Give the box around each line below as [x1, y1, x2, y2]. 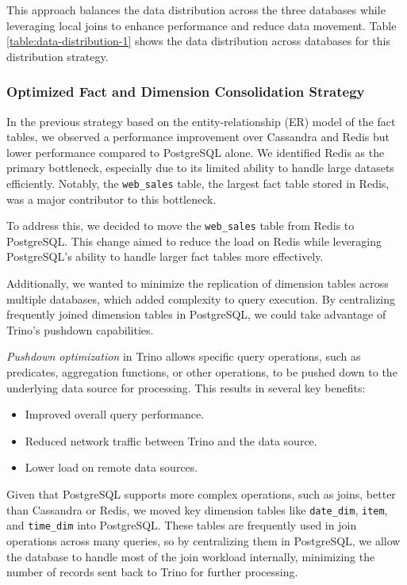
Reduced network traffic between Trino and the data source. [25, 432, 317, 449]
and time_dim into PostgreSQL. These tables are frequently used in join [6, 517, 357, 533]
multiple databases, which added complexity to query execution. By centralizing [6, 290, 396, 307]
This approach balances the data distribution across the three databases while [6, 2, 386, 17]
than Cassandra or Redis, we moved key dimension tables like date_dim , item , [6, 501, 388, 518]
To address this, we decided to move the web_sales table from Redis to [6, 217, 355, 234]
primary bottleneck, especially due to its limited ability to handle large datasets [6, 159, 394, 176]
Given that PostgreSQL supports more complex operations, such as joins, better [6, 486, 396, 502]
